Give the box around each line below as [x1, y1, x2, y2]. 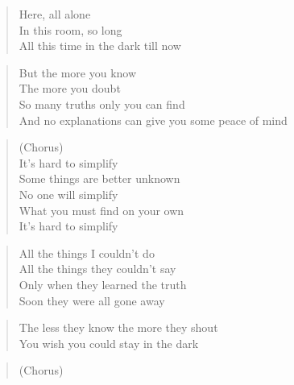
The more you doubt [19, 80, 121, 97]
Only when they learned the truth [19, 275, 187, 292]
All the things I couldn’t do [19, 244, 155, 261]
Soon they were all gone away [19, 292, 165, 308]
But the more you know [19, 64, 137, 81]
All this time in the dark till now [19, 37, 181, 54]
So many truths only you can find [19, 95, 185, 112]
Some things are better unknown [19, 170, 180, 187]
